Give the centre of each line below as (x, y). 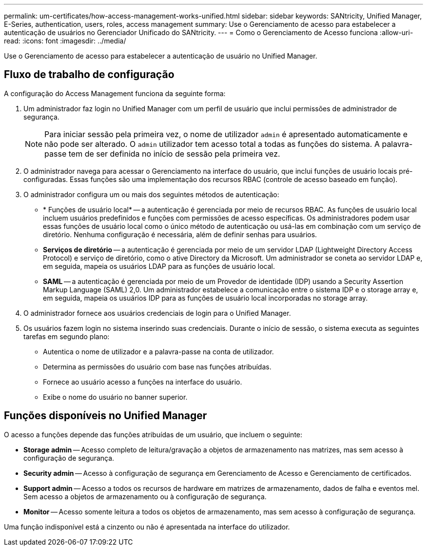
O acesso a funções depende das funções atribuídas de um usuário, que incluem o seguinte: (153, 434)
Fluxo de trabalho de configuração (89, 75)
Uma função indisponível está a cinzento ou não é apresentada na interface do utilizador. (147, 527)
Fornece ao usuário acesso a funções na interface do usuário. (143, 382)
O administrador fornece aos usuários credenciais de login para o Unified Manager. (157, 313)
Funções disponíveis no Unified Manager (106, 416)
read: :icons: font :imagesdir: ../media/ (65, 41)
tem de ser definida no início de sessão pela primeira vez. (174, 153)
